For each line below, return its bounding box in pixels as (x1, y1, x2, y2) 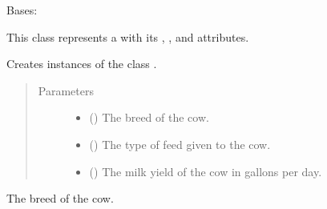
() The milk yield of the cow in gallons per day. (89, 163, 322, 179)
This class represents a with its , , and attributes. (6, 28, 249, 45)
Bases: (6, 2, 38, 18)
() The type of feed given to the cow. (89, 135, 271, 152)
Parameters (38, 82, 94, 98)
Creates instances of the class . (6, 55, 157, 72)
